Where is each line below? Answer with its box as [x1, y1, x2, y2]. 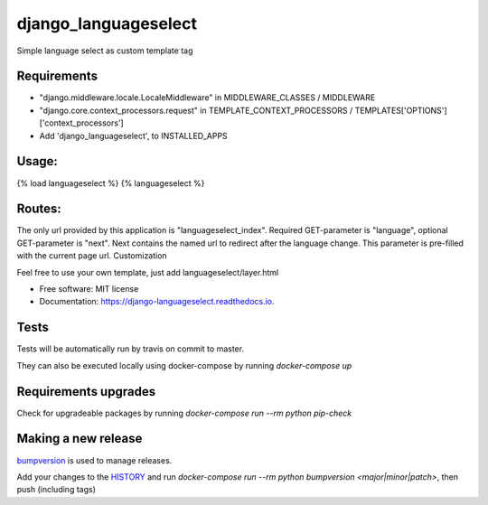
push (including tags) [16, 484, 97, 495]
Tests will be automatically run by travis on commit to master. [16, 343, 244, 354]
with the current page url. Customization [16, 250, 167, 261]
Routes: [16, 201, 62, 217]
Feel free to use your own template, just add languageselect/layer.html [16, 267, 279, 277]
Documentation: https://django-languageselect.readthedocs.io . [39, 296, 275, 307]
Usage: [16, 154, 59, 169]
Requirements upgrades [16, 384, 156, 399]
